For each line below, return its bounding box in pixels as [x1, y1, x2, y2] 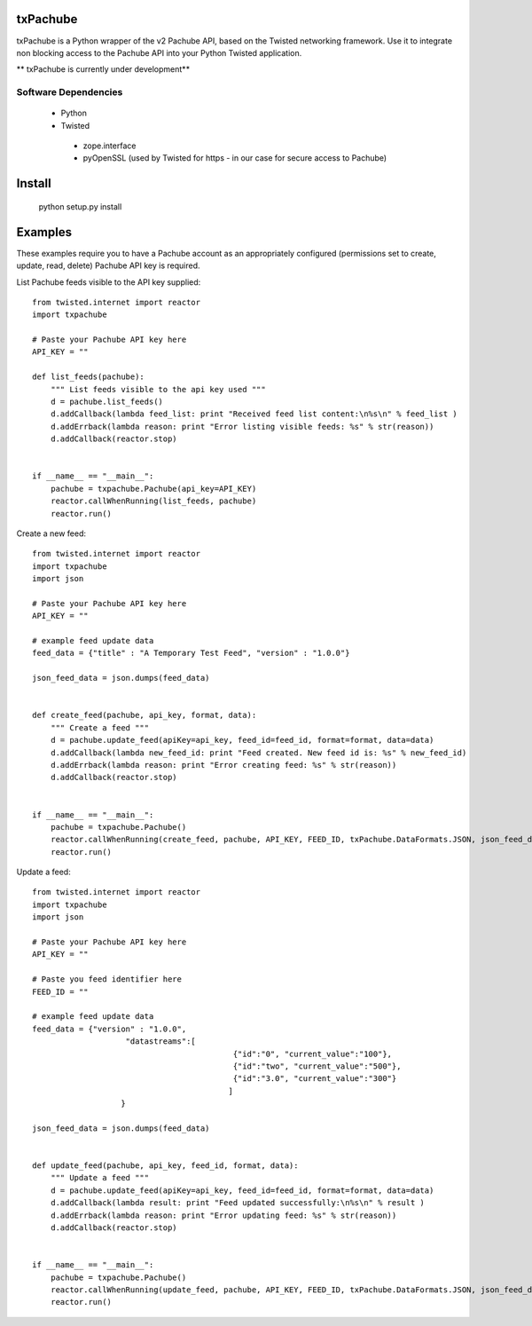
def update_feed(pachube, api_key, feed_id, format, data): [32, 1161, 299, 1171]
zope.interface [82, 140, 137, 151]
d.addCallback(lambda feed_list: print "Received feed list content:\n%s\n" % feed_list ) [50, 409, 458, 419]
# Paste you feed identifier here [32, 975, 182, 984]
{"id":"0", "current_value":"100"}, [232, 1048, 393, 1059]
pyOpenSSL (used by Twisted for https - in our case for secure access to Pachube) [82, 153, 387, 163]
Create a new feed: [16, 528, 87, 539]
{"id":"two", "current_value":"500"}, [232, 1061, 402, 1071]
